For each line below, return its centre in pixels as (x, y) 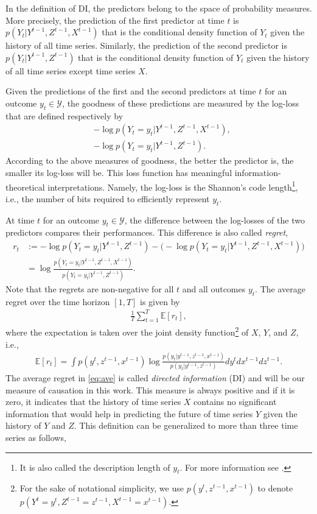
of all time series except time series (71, 70)
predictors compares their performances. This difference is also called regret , (147, 232)
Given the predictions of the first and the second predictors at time (131, 91)
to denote (275, 488)
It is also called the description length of (95, 467)
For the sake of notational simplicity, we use (102, 488)
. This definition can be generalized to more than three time (186, 425)
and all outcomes (214, 288)
